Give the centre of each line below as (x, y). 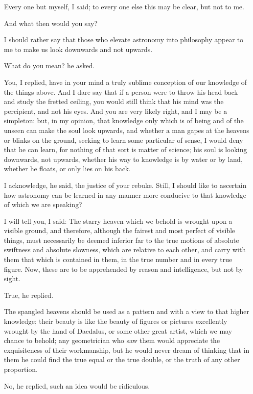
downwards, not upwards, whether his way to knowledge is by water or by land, (123, 159)
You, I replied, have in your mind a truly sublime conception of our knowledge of (126, 82)
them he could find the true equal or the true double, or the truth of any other (122, 359)
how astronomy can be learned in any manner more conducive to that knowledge (125, 195)
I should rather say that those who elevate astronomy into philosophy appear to (124, 39)
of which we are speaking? (43, 204)
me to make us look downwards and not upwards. (78, 49)
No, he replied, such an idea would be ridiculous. (77, 385)
